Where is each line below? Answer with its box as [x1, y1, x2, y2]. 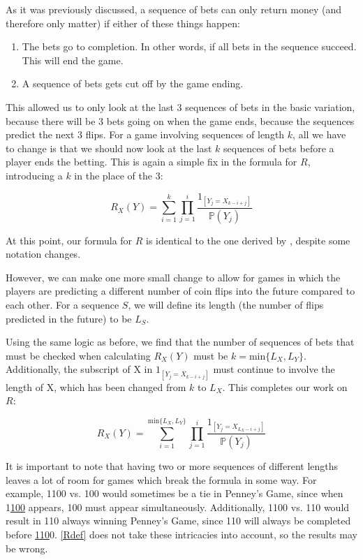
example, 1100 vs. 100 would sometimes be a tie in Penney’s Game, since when [6, 486, 343, 501]
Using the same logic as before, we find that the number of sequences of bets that [6, 334, 355, 349]
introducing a [6, 168, 63, 182]
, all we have [292, 127, 346, 142]
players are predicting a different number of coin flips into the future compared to [6, 283, 355, 298]
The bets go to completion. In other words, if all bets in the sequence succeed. [22, 39, 357, 54]
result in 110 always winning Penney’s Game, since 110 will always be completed [6, 513, 351, 528]
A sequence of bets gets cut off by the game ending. [22, 76, 244, 91]
